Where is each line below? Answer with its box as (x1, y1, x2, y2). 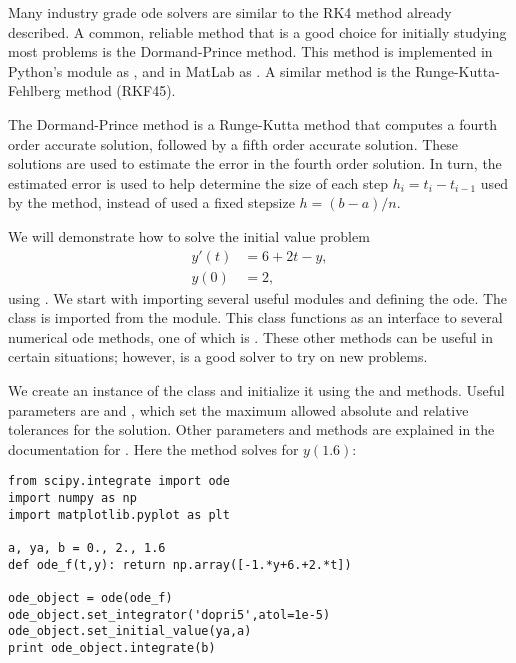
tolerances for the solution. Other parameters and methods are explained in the (8, 419, 495, 440)
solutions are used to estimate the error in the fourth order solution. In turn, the (8, 153, 502, 174)
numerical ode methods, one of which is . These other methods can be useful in (8, 326, 493, 347)
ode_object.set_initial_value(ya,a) (8, 624, 252, 639)
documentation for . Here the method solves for (8, 438, 299, 459)
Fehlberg (8, 80, 61, 101)
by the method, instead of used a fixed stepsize (8, 192, 295, 213)
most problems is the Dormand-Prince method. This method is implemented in (8, 41, 493, 62)
